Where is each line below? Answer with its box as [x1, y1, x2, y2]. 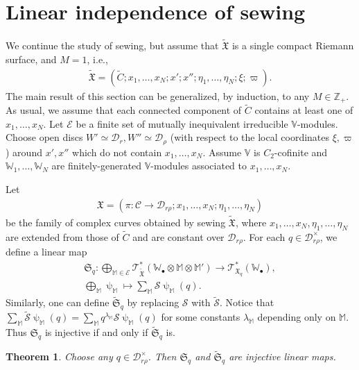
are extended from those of [6, 229, 119, 244]
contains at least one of [254, 103, 353, 117]
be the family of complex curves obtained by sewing [6, 215, 226, 229]
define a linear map [6, 244, 87, 259]
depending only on [257, 310, 336, 324]
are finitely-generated [51, 158, 142, 173]
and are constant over [132, 229, 225, 244]
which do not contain [72, 144, 162, 159]
